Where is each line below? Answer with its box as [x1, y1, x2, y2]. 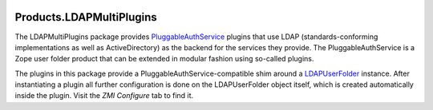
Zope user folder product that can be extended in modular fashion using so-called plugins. [14, 54, 314, 64]
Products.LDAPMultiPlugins [14, 10, 158, 24]
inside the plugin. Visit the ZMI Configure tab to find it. [14, 91, 194, 100]
